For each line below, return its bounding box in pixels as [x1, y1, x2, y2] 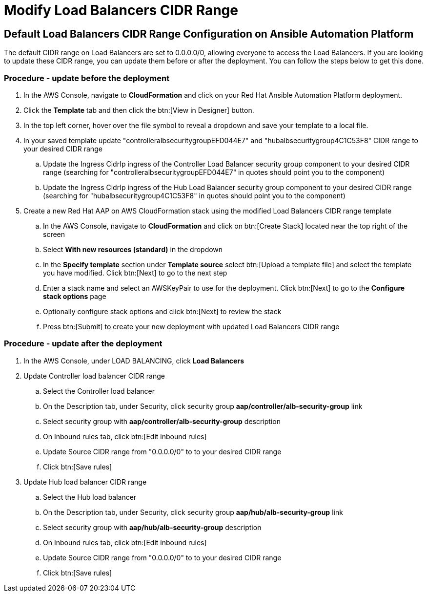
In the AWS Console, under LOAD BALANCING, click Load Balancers [23, 356, 244, 365]
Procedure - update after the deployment [4, 339, 163, 349]
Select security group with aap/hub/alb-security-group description [43, 523, 262, 532]
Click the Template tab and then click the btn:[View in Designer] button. [23, 106, 254, 114]
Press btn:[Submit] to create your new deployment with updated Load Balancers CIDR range [43, 322, 340, 331]
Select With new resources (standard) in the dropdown [43, 245, 223, 254]
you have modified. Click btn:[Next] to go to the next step [43, 268, 227, 277]
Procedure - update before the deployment [4, 73, 170, 83]
